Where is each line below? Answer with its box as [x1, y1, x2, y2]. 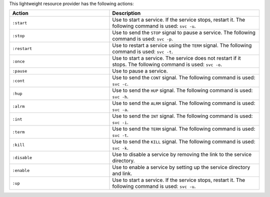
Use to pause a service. [112, 67, 168, 74]
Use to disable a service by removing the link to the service [112, 151, 252, 158]
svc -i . [112, 119, 128, 126]
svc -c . [112, 80, 128, 87]
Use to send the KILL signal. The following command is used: [112, 138, 255, 145]
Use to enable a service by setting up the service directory [112, 164, 250, 171]
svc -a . [112, 106, 128, 113]
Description [112, 10, 141, 17]
